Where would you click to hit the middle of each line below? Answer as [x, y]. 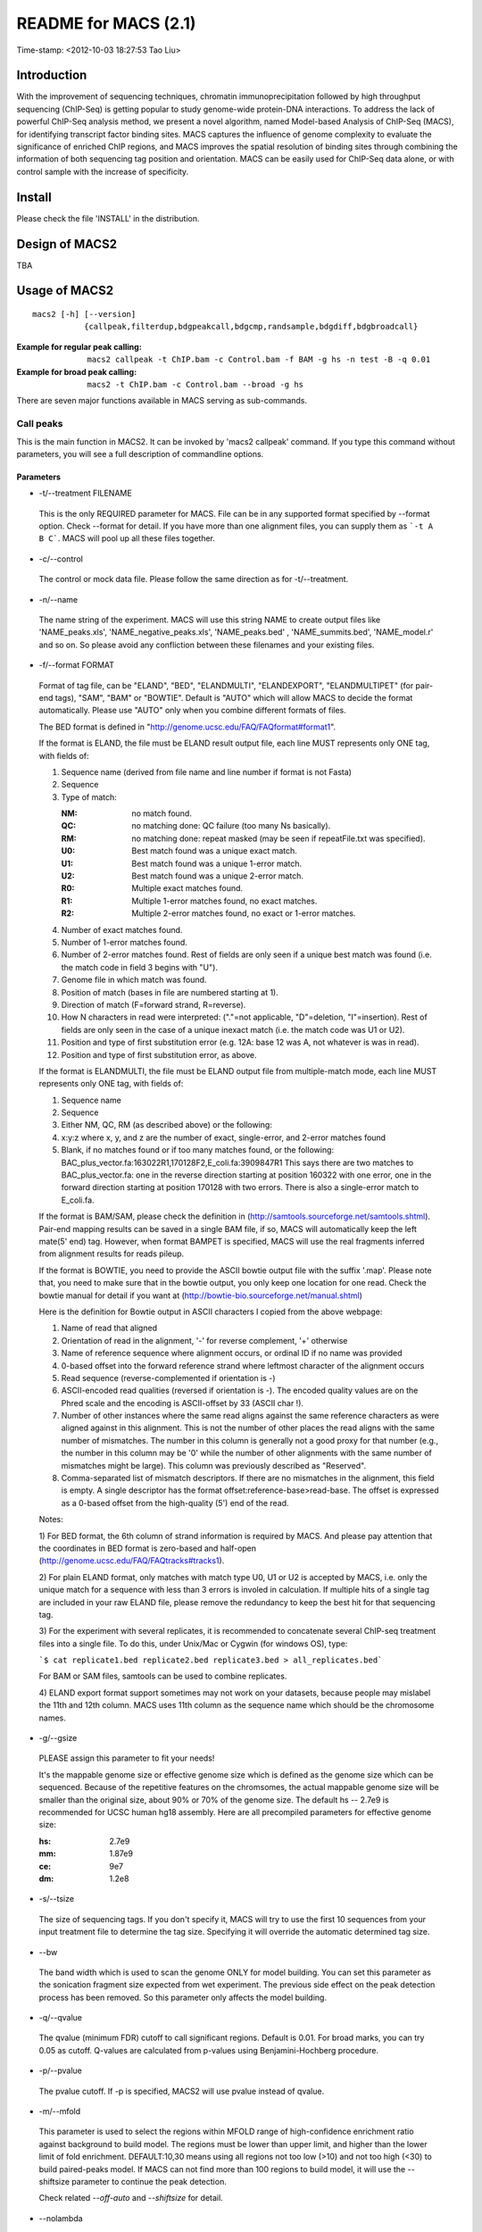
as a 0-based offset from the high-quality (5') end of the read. [175, 1503]
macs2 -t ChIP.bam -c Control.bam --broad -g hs [195, 384]
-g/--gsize [58, 1738]
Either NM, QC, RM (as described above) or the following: [166, 1125]
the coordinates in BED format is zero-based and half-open [148, 1548]
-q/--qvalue [60, 2018]
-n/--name [58, 599]
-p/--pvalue [60, 2070]
